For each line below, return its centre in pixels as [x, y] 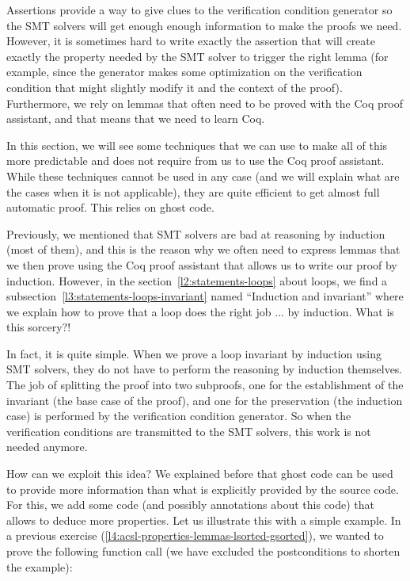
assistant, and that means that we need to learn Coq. [136, 118]
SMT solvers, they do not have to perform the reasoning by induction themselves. [205, 369]
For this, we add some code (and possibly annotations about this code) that [191, 505]
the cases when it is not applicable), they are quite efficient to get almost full [193, 191]
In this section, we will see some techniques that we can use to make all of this [197, 145]
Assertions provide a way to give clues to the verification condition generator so [199, 10]
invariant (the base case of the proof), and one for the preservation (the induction [205, 400]
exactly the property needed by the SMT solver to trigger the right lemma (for [197, 56]
